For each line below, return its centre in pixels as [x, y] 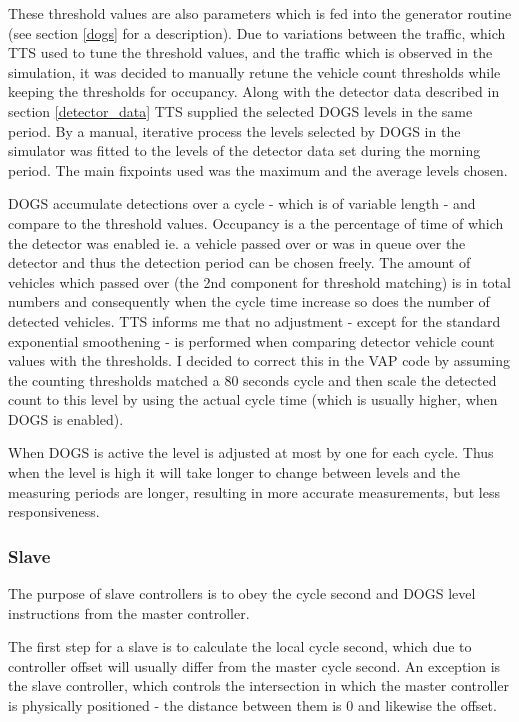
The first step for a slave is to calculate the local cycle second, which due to [240, 646]
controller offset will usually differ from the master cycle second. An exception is [254, 665]
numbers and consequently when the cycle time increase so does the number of [249, 301]
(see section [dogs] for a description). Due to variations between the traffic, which [257, 32]
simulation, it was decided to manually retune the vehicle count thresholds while [254, 71]
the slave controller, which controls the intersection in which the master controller [259, 685]
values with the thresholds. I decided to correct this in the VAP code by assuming [259, 360]
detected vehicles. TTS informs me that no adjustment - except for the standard [254, 320]
